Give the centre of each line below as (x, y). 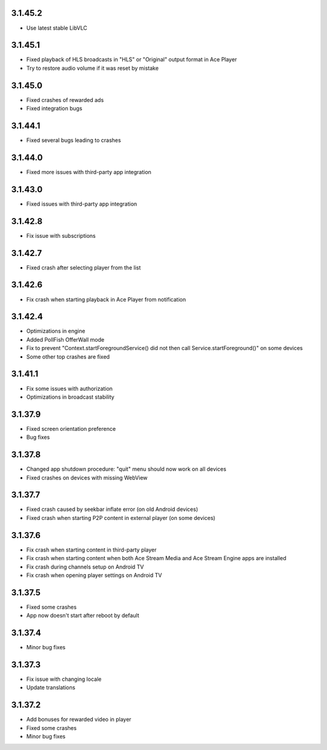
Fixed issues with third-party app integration (82, 204)
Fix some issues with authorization (70, 388)
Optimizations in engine (56, 331)
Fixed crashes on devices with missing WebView (87, 478)
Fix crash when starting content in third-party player (91, 550)
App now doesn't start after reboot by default (83, 615)
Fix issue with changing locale (64, 679)
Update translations (51, 687)
